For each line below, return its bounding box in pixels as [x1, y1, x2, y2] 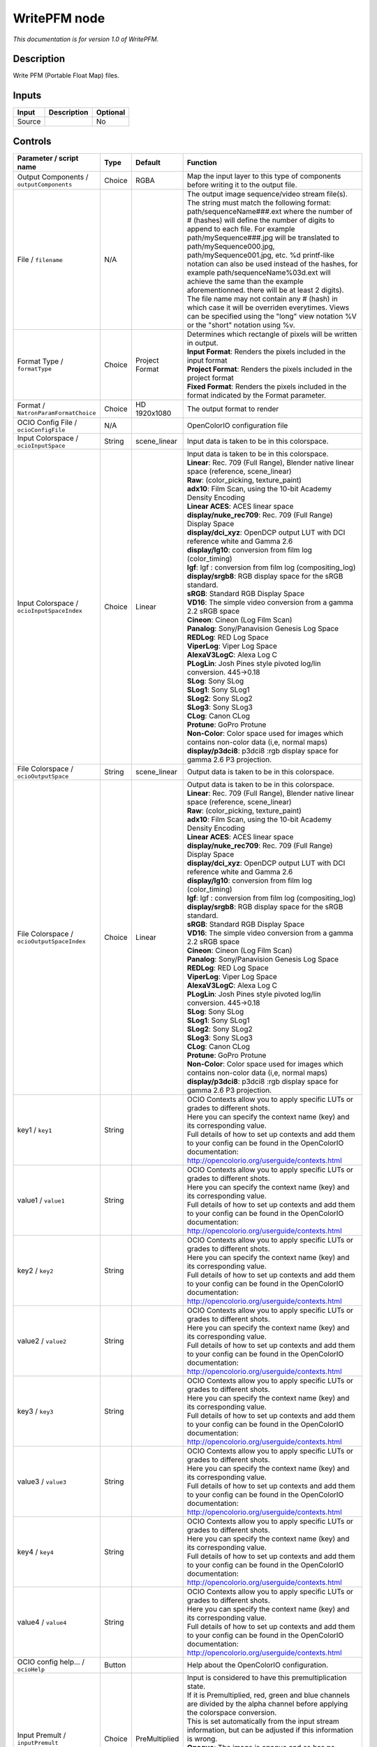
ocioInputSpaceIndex [17, 607, 83, 615]
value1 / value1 [17, 1195, 65, 1205]
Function [186, 157, 217, 167]
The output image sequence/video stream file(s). [186, 189, 348, 198]
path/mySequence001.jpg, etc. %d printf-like [186, 250, 335, 260]
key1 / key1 [17, 1125, 52, 1135]
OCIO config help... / [17, 1657, 85, 1667]
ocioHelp [17, 1665, 45, 1673]
